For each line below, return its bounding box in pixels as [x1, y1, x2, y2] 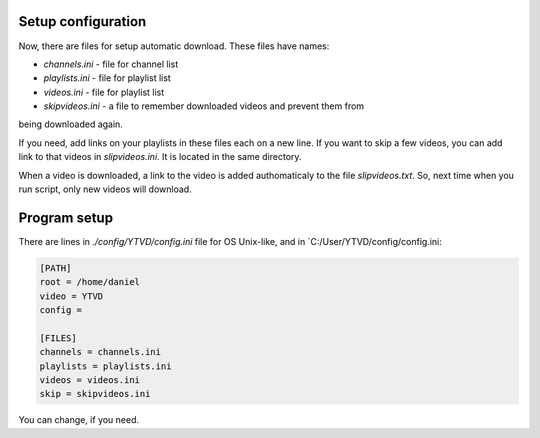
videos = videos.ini [39, 375, 140, 386]
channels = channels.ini [39, 346, 162, 358]
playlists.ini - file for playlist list [43, 72, 172, 84]
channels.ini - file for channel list [43, 58, 179, 70]
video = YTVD [39, 290, 104, 302]
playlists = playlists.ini [39, 360, 172, 372]
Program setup [18, 209, 114, 226]
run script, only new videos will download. [18, 183, 192, 195]
